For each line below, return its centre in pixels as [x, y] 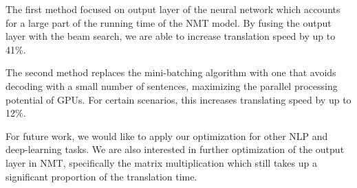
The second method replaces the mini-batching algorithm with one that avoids [171, 72]
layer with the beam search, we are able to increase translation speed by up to [171, 36]
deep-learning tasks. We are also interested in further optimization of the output [175, 149]
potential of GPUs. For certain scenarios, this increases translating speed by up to [178, 99]
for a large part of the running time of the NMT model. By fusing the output [169, 22]
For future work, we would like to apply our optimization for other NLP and [167, 136]
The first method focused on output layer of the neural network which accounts [173, 9]
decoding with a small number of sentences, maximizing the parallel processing [172, 85]
